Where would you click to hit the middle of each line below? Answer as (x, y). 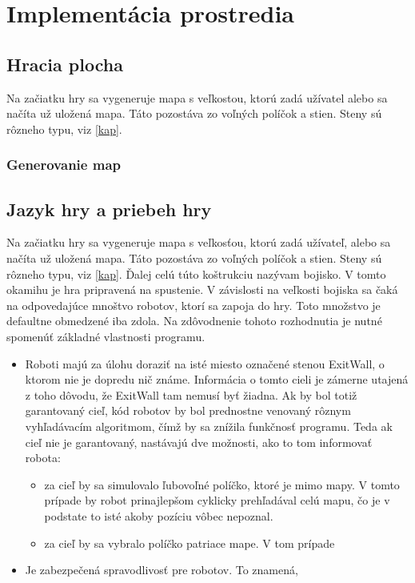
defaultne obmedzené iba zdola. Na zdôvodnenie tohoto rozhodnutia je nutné (194, 321)
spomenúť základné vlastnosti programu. (106, 336)
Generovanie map (64, 165)
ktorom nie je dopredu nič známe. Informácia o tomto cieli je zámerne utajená (217, 379)
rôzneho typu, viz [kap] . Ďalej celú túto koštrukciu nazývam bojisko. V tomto (196, 273)
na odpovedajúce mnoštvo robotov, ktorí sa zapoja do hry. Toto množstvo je (194, 305)
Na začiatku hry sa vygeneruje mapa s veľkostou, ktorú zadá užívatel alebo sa (197, 97)
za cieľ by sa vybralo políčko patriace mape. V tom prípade (190, 543)
